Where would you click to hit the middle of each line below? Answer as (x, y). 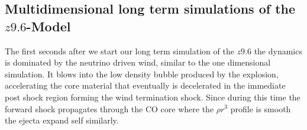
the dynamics (278, 51)
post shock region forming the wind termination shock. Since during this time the (153, 97)
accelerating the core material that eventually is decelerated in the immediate (145, 85)
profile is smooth (261, 108)
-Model (49, 26)
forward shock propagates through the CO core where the (109, 108)
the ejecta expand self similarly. (62, 120)
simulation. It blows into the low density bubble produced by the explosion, (142, 74)
